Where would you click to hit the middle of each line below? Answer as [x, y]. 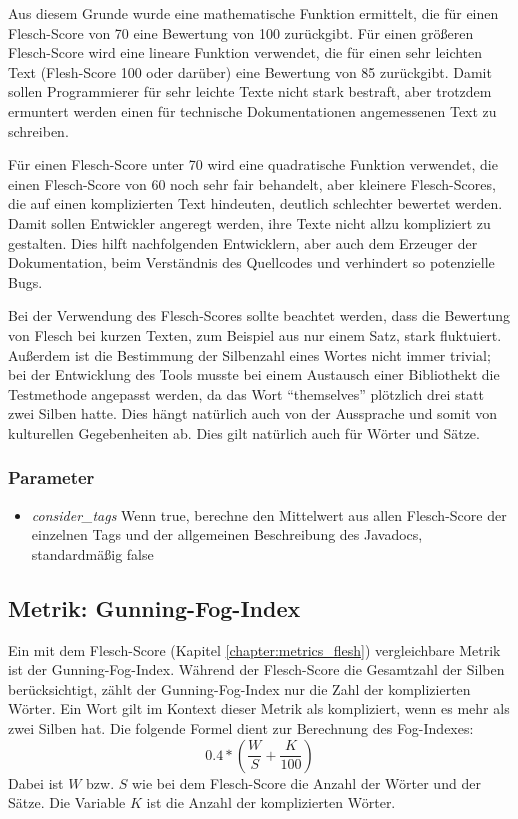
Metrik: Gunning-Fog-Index [154, 607]
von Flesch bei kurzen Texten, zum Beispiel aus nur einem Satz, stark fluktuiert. [255, 334]
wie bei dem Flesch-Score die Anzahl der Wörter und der [306, 782]
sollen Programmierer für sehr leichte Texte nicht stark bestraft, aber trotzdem [250, 91]
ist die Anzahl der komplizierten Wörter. [271, 802]
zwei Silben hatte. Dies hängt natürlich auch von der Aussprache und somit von [253, 413]
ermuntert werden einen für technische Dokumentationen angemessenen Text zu [252, 110]
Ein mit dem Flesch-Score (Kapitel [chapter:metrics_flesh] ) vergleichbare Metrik [254, 649]
